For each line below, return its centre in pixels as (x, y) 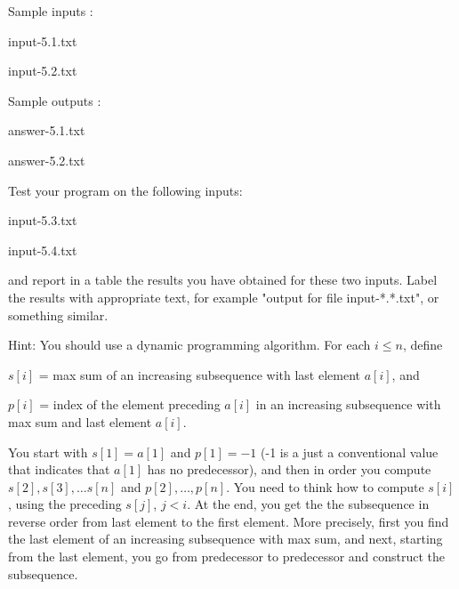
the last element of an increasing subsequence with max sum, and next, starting (225, 539)
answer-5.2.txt (47, 160)
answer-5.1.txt (47, 130)
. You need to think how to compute (325, 486)
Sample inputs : (51, 11)
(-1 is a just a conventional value (350, 452)
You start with (48, 452)
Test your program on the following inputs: (125, 190)
